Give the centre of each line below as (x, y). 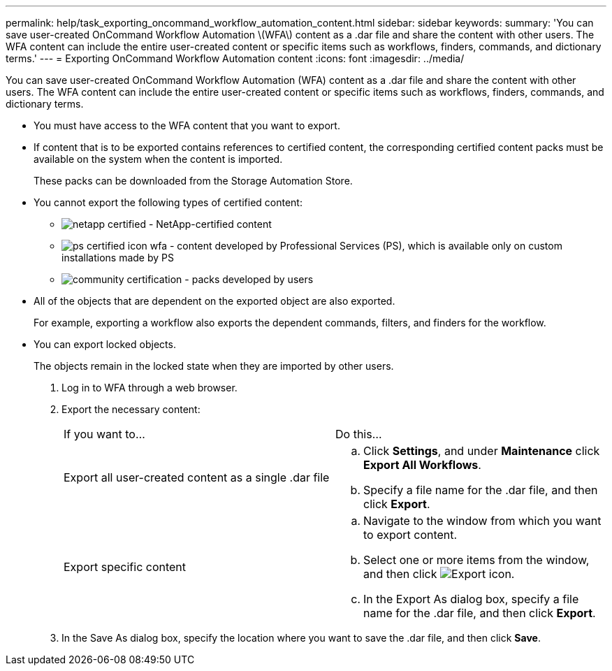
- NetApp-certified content (210, 224)
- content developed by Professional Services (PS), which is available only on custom (366, 246)
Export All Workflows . (422, 465)
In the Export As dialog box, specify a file (471, 599)
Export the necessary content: (131, 409)
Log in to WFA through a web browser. (150, 388)
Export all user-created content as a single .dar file (197, 477)
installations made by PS (118, 258)
